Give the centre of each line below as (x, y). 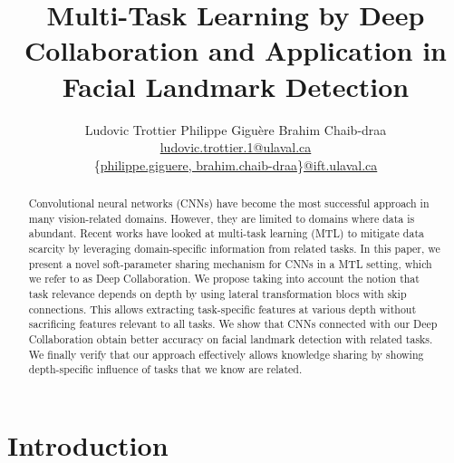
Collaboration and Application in (236, 50)
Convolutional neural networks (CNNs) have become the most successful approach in (229, 203)
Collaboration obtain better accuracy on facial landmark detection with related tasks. (231, 338)
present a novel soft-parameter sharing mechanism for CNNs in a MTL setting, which (230, 263)
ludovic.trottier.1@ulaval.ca (236, 147)
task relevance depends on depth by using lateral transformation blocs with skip (217, 294)
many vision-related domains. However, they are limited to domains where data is (222, 218)
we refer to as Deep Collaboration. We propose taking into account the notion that (224, 279)
